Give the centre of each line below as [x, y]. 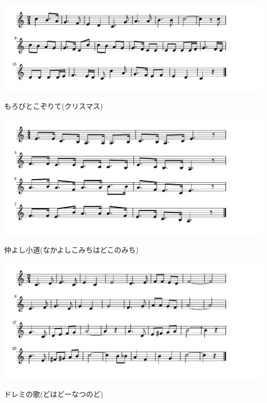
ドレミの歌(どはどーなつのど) [54, 394]
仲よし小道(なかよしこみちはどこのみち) [71, 250]
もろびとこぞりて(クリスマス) [54, 106]
